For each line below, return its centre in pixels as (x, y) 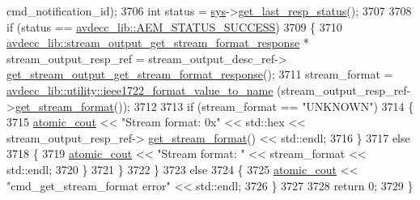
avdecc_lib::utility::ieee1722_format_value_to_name (140, 89)
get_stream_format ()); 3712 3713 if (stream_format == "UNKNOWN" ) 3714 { (214, 106)
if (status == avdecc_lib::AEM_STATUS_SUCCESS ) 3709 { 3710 (174, 26)
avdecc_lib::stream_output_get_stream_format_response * (158, 43)
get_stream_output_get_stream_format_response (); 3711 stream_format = (200, 74)
